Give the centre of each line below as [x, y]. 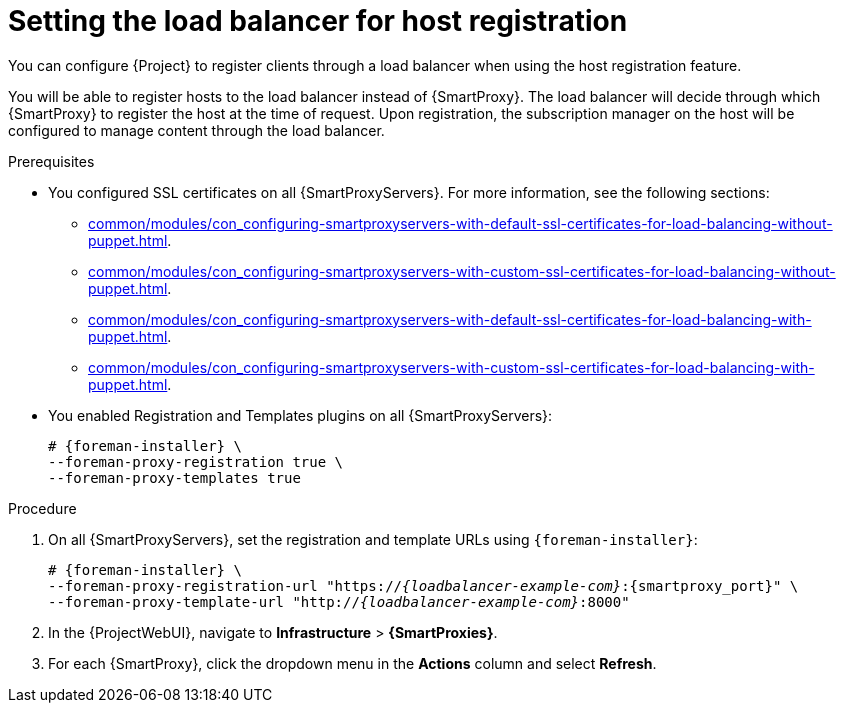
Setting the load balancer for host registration [318, 21]
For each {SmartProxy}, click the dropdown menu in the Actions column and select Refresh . [352, 663]
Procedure [42, 508]
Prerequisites [51, 161]
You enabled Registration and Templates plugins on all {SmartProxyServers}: [300, 415]
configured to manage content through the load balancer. [196, 130]
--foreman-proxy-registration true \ [196, 461]
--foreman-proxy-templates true [174, 477]
